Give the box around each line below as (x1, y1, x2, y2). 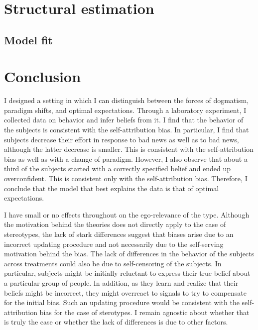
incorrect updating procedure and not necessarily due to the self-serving (4, 238, 224, 249)
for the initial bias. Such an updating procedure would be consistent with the (4, 297, 240, 308)
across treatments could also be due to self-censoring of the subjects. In (4, 258, 222, 268)
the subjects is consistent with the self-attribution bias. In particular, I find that (4, 124, 249, 135)
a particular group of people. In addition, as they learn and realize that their (4, 277, 239, 288)
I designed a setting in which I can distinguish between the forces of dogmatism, (4, 95, 249, 106)
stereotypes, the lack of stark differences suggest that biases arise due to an (4, 229, 234, 239)
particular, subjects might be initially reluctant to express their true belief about (4, 268, 251, 278)
